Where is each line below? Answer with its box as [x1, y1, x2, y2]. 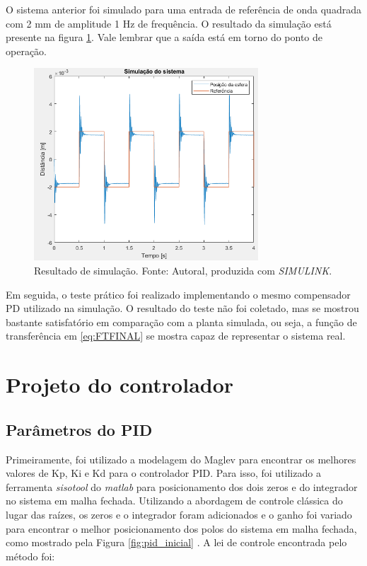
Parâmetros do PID [6, 418, 153, 440]
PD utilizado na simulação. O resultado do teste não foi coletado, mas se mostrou [6, 301, 359, 316]
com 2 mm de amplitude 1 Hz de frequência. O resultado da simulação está [6, 16, 332, 30]
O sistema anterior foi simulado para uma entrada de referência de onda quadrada [6, 2, 361, 16]
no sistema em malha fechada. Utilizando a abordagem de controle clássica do [6, 493, 343, 508]
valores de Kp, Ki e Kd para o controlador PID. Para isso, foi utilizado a [6, 466, 321, 480]
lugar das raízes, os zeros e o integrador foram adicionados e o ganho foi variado [6, 507, 352, 521]
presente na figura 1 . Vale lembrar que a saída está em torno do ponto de [6, 30, 323, 45]
